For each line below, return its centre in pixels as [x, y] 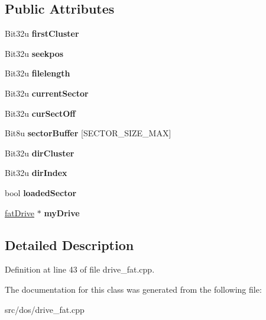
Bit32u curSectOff [40, 113]
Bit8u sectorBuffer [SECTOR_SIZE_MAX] [88, 133]
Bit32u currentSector [47, 93]
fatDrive [20, 212]
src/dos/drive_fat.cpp [45, 309]
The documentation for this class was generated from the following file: [133, 289]
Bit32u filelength [38, 73]
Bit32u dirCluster [40, 153]
